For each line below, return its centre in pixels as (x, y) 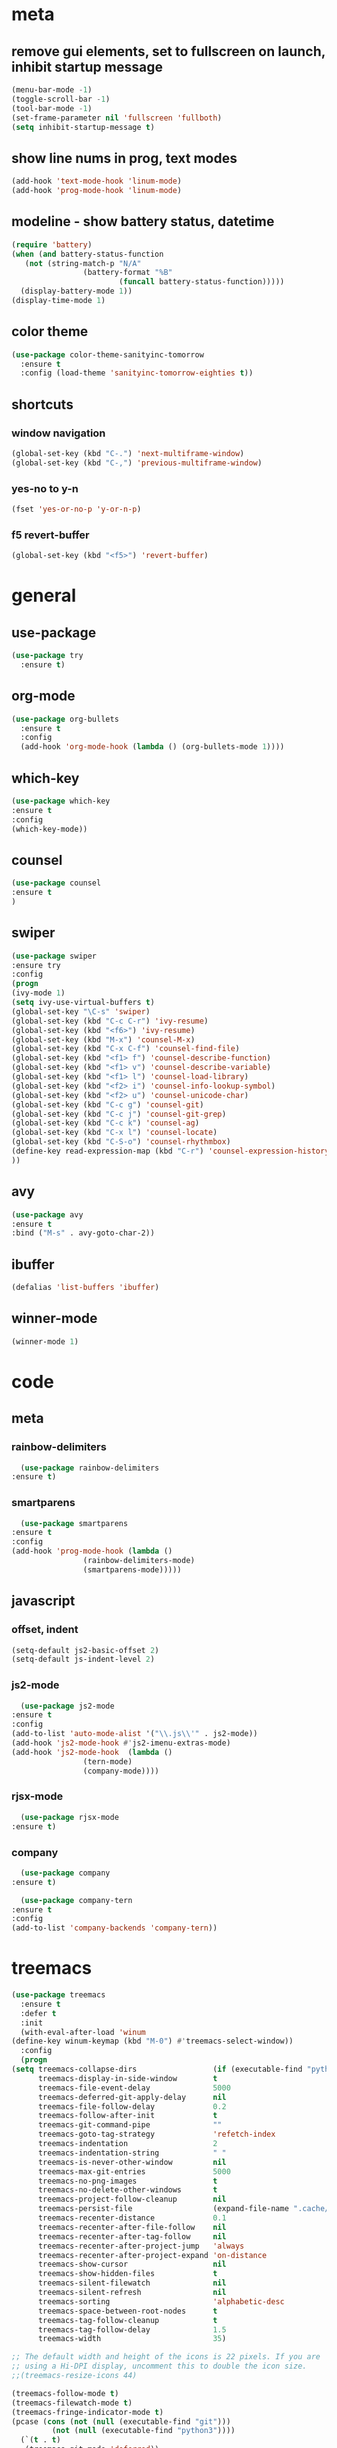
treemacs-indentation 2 (127, 2144)
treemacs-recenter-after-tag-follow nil (132, 2236)
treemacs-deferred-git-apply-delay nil (132, 2097)
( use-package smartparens (74, 1523)
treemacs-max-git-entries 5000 (134, 2171)
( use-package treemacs (58, 1995)
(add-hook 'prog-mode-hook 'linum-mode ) (97, 191)
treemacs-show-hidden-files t (127, 2274)
